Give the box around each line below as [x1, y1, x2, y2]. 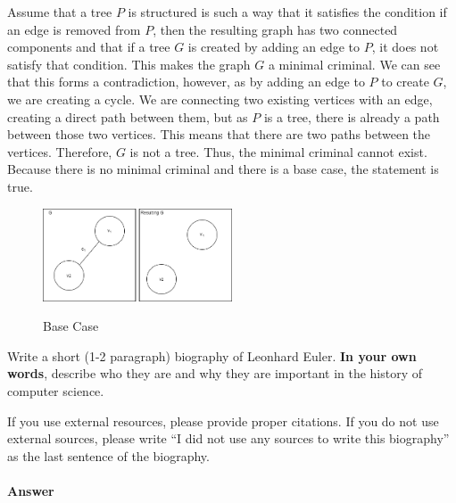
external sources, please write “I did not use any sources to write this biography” [7, 429, 450, 448]
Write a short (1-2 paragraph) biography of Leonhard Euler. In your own [7, 346, 417, 365]
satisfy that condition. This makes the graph [7, 54, 251, 73]
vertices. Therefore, [7, 142, 112, 161]
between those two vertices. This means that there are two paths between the [7, 125, 431, 144]
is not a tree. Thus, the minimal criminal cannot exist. [129, 142, 427, 161]
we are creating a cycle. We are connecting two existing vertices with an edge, [7, 89, 433, 108]
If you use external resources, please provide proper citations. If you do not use [7, 411, 439, 430]
